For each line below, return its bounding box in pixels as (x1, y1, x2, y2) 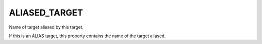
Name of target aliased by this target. (9, 24, 83, 30)
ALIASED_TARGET (9, 7, 83, 18)
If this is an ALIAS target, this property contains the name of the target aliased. (9, 33, 166, 39)
